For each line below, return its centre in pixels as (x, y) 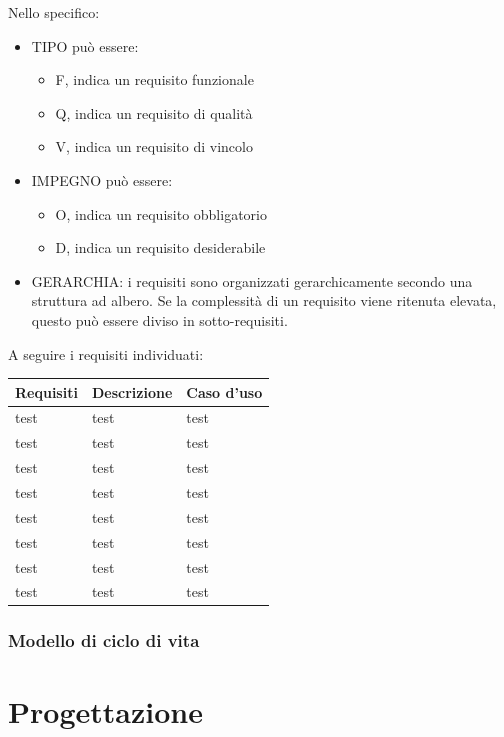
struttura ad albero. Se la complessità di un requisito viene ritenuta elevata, (264, 300)
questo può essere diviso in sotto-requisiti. (159, 319)
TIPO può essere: (85, 45)
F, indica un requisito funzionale (154, 79)
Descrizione (132, 391)
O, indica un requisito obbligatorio (161, 213)
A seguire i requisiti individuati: (106, 353)
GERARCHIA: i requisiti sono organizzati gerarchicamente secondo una (252, 280)
